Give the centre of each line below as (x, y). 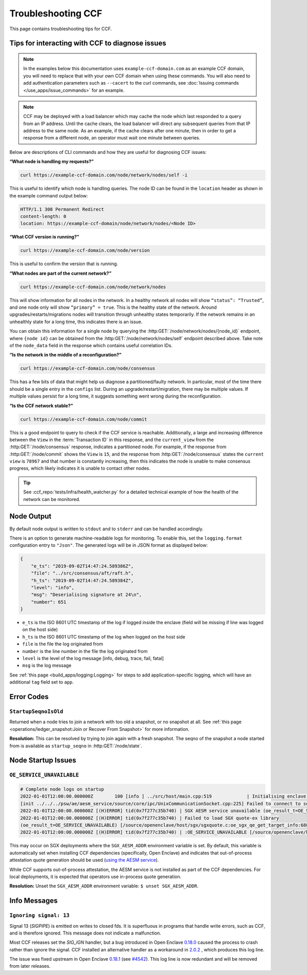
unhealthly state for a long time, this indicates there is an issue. (76, 322)
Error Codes (29, 697)
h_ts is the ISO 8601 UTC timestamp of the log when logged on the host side (104, 636)
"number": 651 (49, 602)
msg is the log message (47, 665)
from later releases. (30, 966)
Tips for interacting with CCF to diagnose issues (88, 43)
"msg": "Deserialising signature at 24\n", (86, 595)
